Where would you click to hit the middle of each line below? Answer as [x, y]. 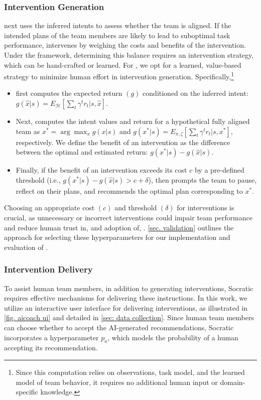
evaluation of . [26, 247]
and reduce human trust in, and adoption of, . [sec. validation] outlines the [119, 227]
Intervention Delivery [48, 269]
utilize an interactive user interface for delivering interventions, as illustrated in [126, 307]
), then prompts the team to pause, [203, 179]
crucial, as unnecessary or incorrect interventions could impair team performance [128, 217]
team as [28, 131]
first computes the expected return [69, 93]
